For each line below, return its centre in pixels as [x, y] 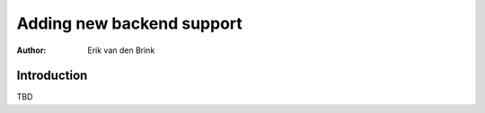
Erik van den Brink [121, 50]
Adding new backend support [129, 23]
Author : [31, 50]
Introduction [52, 76]
